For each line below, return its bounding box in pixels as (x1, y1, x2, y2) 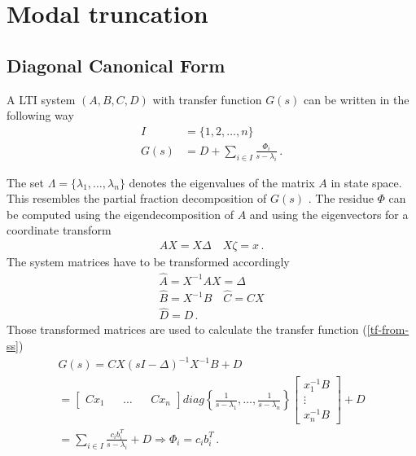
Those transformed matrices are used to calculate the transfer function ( (7, 321, 367, 338)
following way (7, 107, 74, 124)
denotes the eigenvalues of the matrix (129, 173, 315, 191)
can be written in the (303, 90, 409, 107)
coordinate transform (7, 221, 112, 239)
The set (7, 173, 44, 191)
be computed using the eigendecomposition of (7, 205, 234, 222)
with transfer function (152, 90, 262, 107)
